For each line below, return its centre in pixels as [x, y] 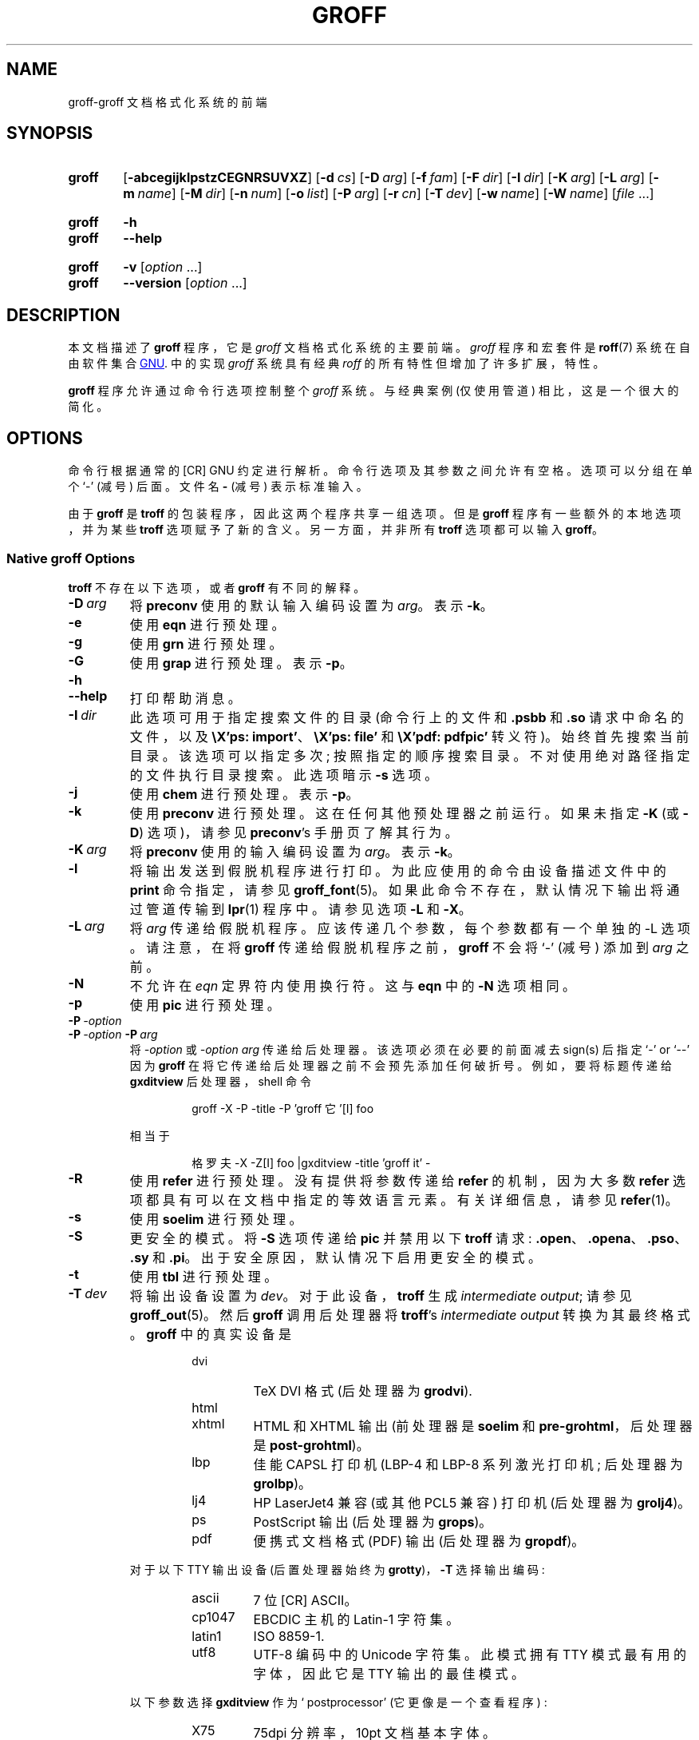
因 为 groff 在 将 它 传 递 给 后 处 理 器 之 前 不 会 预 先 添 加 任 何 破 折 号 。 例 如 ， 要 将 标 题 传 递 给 [401, 1065]
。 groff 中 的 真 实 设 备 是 [210, 1334]
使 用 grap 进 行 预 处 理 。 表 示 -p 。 [241, 663]
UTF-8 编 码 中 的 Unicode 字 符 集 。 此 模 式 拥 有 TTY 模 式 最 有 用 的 [470, 1654]
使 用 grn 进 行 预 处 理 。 [206, 644]
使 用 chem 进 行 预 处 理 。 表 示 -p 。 [244, 794]
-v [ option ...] [163, 267]
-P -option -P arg [113, 1034]
